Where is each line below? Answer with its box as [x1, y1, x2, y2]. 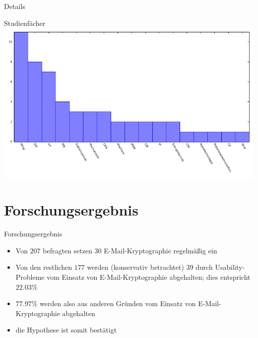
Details [4, 1, 25, 11]
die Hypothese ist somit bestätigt [15, 325, 117, 335]
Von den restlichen [15, 262, 72, 272]
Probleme [15, 272, 45, 282]
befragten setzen [43, 245, 92, 255]
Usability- [215, 262, 245, 272]
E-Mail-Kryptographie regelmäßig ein [104, 245, 217, 255]
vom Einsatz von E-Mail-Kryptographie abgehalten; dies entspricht [47, 272, 251, 282]
